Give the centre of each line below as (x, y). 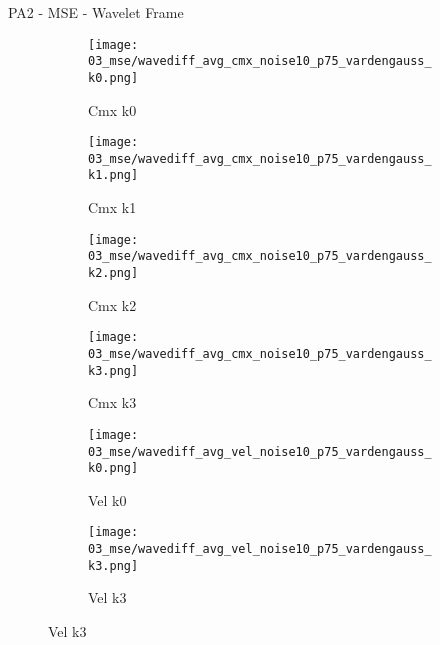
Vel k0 (107, 499)
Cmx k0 (112, 109)
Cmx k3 (112, 402)
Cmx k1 (112, 207)
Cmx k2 (112, 304)
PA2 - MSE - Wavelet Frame (96, 12)
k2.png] (113, 273)
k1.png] (113, 175)
